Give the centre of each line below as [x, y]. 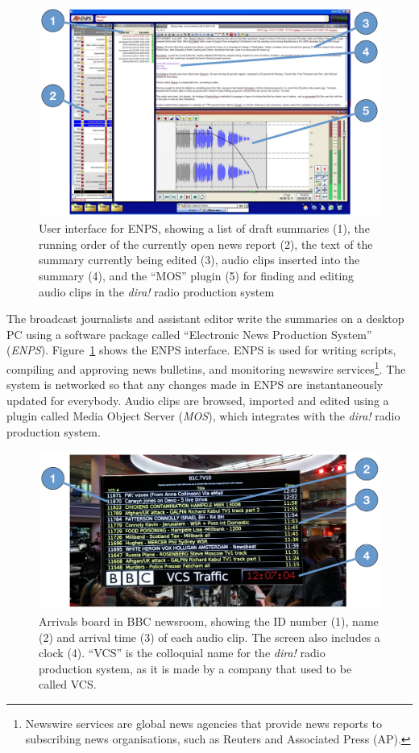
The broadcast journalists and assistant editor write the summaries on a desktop [205, 319]
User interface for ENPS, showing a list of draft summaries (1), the [204, 228]
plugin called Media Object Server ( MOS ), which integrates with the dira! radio [203, 416]
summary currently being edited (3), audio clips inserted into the [199, 260]
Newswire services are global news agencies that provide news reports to [203, 723]
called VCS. [68, 684]
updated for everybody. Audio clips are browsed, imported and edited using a [198, 400]
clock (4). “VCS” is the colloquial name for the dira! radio [182, 653]
